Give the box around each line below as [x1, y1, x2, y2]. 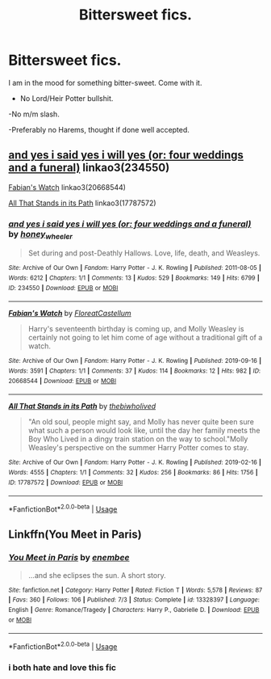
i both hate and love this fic [8, 661, 117, 673]
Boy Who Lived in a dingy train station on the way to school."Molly [27, 434, 248, 444]
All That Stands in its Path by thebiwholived [8, 402, 156, 411]
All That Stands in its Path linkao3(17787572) [8, 198, 156, 208]
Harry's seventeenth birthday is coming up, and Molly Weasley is [27, 324, 244, 334]
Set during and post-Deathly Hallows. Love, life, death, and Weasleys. [27, 248, 261, 258]
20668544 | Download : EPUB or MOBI [8, 377, 117, 385]
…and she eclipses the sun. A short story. [27, 570, 167, 580]
